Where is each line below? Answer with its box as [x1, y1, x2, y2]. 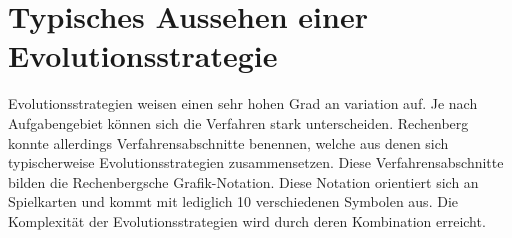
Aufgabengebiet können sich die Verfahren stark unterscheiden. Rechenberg [8, 112, 469, 133]
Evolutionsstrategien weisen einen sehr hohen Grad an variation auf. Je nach [8, 93, 478, 114]
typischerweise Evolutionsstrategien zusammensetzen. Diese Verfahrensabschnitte [8, 152, 504, 173]
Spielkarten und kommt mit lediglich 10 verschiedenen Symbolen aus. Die [8, 191, 458, 212]
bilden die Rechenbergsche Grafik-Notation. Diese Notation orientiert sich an [8, 171, 479, 192]
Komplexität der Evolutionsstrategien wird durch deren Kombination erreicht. [8, 210, 486, 231]
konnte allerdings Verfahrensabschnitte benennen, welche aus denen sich [8, 132, 449, 153]
